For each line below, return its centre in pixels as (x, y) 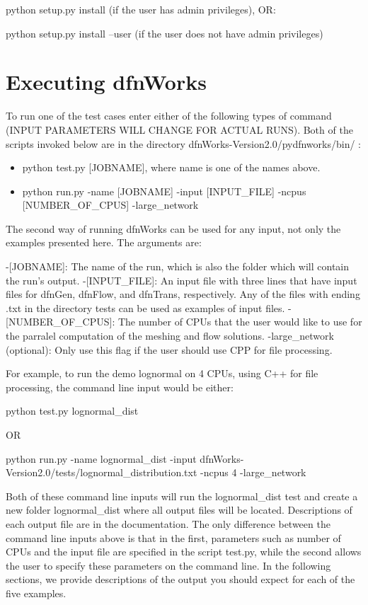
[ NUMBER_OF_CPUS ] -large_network (110, 205)
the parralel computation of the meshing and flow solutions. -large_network (170, 336)
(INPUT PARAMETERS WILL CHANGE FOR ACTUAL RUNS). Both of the (179, 129)
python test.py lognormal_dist (72, 411)
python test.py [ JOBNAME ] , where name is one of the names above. (171, 167)
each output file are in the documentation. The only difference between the (168, 523)
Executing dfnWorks (106, 82)
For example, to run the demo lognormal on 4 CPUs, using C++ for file (162, 373)
